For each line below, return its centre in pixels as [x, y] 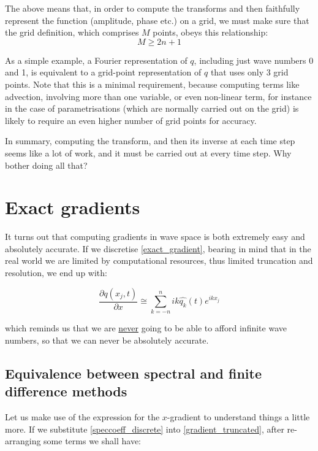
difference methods [66, 391]
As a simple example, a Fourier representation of [96, 60]
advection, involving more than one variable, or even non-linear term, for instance [158, 96]
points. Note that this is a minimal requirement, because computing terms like [152, 84]
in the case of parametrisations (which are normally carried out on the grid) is [152, 108]
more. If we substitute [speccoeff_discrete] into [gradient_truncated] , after [145, 429]
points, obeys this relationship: [210, 32]
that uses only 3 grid [249, 72]
